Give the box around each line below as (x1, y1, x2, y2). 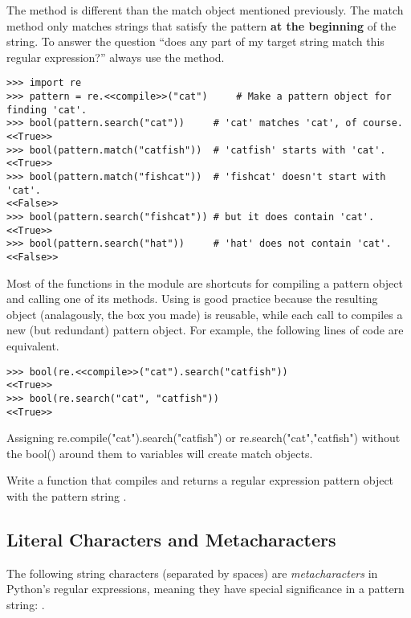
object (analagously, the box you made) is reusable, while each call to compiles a (6, 305, 403, 322)
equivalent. (6, 337, 59, 354)
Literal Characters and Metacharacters (6, 526, 336, 551)
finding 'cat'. (6, 104, 87, 116)
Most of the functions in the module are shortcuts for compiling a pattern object (6, 274, 403, 291)
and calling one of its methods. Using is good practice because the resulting (6, 290, 378, 307)
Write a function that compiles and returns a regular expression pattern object (6, 472, 394, 489)
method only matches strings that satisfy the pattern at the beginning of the (6, 17, 397, 34)
